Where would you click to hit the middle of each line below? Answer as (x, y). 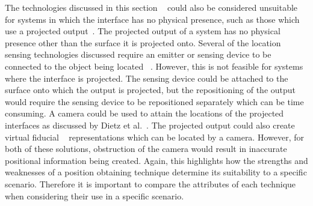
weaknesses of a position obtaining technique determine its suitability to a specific (156, 172)
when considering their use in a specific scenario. (95, 195)
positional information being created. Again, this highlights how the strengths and (156, 160)
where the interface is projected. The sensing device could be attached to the (147, 78)
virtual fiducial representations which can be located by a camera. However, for (154, 137)
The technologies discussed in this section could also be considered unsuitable (151, 7)
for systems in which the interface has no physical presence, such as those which (152, 19)
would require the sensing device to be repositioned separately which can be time (154, 101)
